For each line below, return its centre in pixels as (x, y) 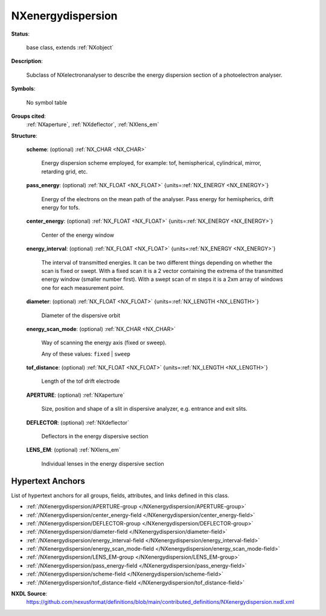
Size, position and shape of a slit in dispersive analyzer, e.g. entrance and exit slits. (144, 409)
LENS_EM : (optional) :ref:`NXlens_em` (73, 450)
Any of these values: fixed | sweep (86, 354)
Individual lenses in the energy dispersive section (103, 464)
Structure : (24, 135)
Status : (21, 34)
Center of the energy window (78, 235)
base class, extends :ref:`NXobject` (70, 47)
